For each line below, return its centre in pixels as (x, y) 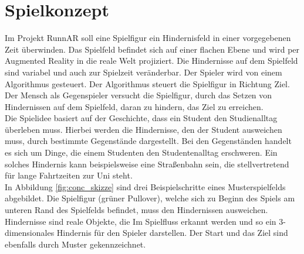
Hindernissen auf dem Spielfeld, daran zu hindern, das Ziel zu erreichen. (134, 106)
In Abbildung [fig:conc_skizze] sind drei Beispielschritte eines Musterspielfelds (145, 186)
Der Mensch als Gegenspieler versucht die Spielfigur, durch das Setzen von (139, 95)
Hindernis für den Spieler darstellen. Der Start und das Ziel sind (172, 233)
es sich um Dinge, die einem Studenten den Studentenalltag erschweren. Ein (141, 152)
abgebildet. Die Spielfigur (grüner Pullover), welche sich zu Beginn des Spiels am (150, 198)
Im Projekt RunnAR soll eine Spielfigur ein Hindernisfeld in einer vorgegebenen (148, 38)
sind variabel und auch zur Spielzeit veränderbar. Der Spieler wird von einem (143, 72)
